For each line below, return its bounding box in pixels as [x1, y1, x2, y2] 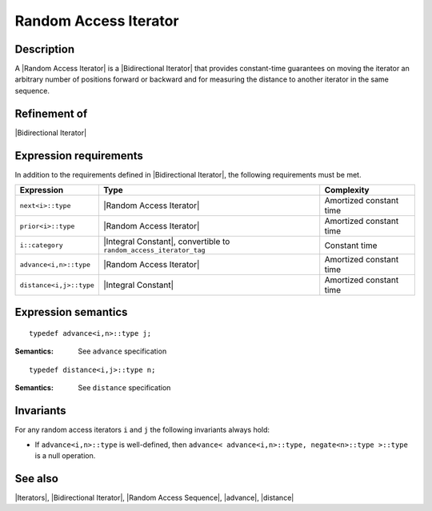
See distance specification [78, 383, 171, 393]
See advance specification [78, 346, 167, 356]
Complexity [324, 185, 370, 196]
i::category [19, 241, 63, 250]
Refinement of [14, 106, 88, 120]
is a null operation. [34, 450, 96, 460]
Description [14, 42, 75, 56]
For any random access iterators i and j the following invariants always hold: [14, 425, 270, 435]
